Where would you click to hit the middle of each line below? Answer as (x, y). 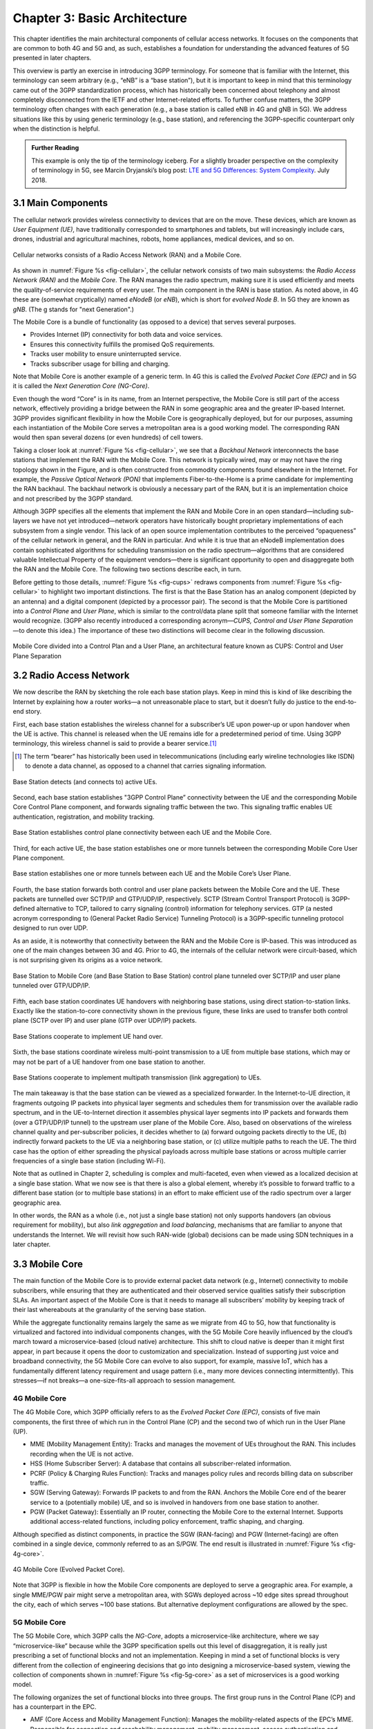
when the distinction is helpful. (56, 129)
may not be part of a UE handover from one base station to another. (109, 1062)
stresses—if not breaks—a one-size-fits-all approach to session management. (124, 1380)
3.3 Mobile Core (48, 1265)
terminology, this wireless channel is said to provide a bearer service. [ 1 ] (115, 743)
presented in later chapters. (52, 58)
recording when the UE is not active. (82, 1454)
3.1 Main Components (60, 203)
